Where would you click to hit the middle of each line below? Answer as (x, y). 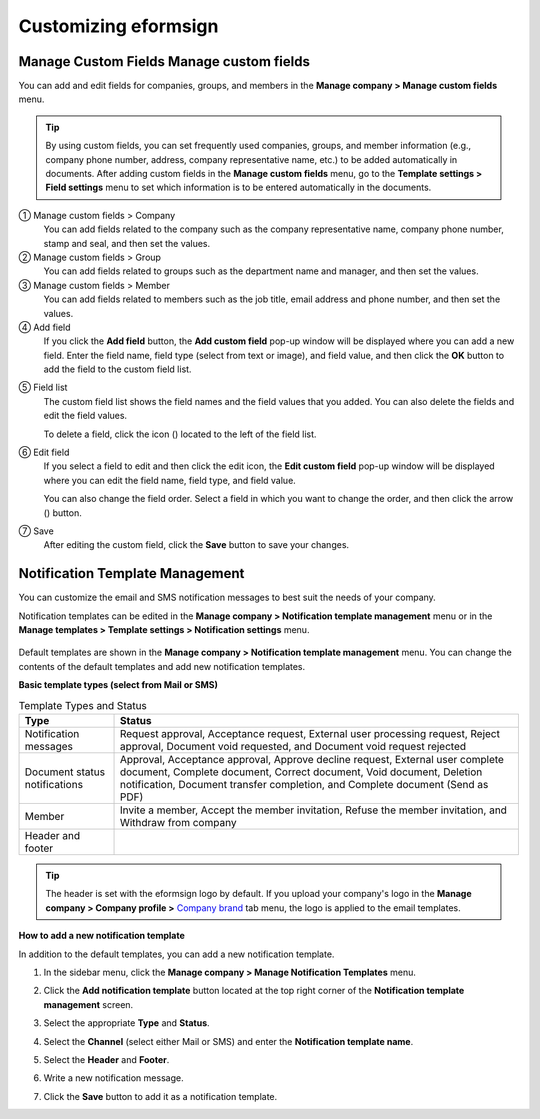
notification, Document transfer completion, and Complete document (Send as (304, 785)
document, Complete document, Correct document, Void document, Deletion (301, 772)
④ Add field (44, 327)
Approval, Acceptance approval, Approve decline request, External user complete (312, 760)
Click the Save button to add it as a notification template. (160, 1096)
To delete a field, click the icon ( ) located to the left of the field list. (180, 434)
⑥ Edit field (44, 452)
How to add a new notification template (101, 936)
